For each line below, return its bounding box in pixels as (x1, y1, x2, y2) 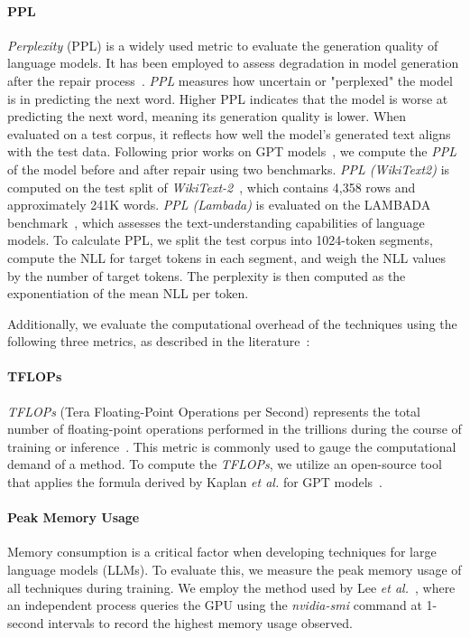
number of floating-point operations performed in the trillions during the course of (7, 419, 462, 438)
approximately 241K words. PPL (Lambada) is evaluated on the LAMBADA (7, 195, 431, 214)
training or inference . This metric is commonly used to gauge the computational (7, 436, 456, 455)
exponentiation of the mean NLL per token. (7, 284, 249, 303)
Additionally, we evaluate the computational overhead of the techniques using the (7, 314, 457, 333)
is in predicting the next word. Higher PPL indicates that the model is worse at (7, 89, 448, 108)
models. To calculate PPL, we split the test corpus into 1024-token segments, (7, 230, 433, 249)
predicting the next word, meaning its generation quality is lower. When (7, 107, 407, 126)
